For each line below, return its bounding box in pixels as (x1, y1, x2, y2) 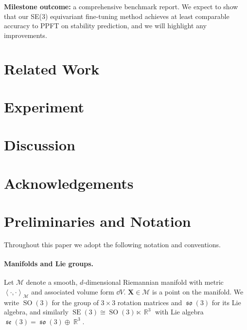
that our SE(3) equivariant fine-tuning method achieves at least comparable (4, 11, 229, 21)
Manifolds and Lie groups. (4, 258, 94, 269)
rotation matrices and (117, 297, 182, 307)
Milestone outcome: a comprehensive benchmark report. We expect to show (4, 1, 238, 11)
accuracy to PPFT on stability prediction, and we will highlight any (4, 20, 207, 31)
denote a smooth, (26, 277, 78, 287)
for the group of (52, 297, 99, 307)
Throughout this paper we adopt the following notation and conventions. (4, 239, 221, 249)
